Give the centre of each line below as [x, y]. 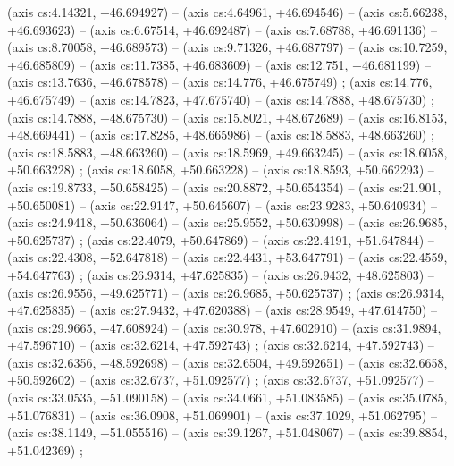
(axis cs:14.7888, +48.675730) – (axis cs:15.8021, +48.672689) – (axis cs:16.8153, [227, 117]
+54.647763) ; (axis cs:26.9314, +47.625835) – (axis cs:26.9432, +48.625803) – [221, 274]
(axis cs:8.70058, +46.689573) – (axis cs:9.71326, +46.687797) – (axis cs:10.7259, [227, 47]
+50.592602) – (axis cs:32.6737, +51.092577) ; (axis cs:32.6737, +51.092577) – [221, 380]
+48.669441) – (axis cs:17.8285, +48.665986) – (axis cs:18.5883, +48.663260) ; [221, 135]
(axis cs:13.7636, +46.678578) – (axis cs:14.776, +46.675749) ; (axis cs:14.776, [220, 82]
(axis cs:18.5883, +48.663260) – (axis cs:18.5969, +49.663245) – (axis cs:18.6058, [227, 152]
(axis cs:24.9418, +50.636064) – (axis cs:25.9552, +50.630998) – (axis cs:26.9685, [227, 222]
